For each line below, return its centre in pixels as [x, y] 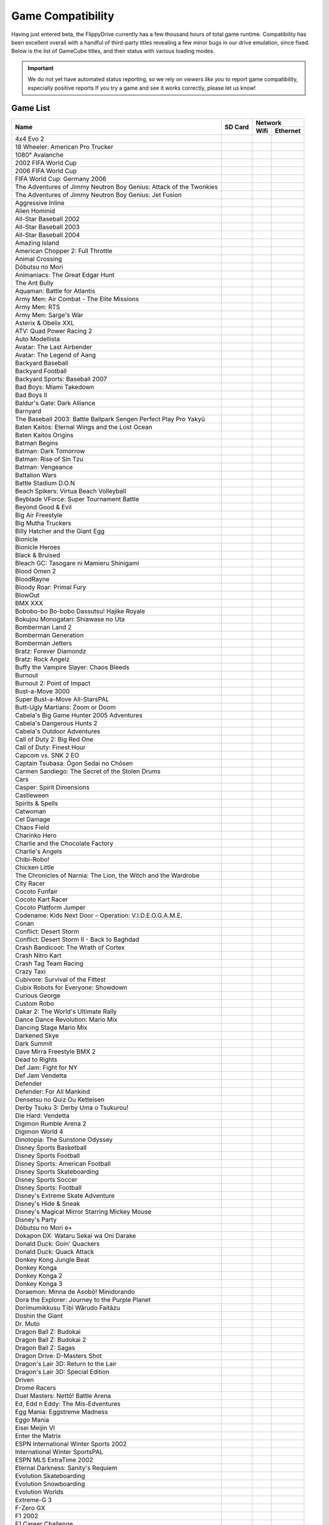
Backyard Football [41, 371]
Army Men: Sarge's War [49, 315]
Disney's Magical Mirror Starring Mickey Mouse [83, 1212]
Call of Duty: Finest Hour [50, 747]
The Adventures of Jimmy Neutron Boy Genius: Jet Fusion [98, 195]
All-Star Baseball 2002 [48, 219]
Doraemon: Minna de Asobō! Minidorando [75, 1292]
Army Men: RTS [37, 307]
